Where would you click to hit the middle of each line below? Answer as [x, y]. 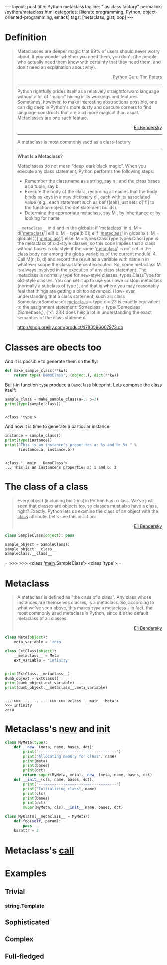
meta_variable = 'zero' [39, 642]
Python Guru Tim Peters [137, 77]
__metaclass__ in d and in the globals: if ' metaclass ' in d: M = [80, 228]
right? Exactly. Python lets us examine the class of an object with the [87, 511]
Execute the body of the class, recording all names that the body [91, 191]
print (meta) [36, 761]
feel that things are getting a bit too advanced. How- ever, [77, 291]
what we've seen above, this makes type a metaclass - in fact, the [85, 608]
